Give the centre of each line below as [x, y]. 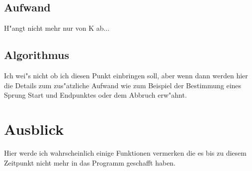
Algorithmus [37, 55]
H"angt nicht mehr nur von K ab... [57, 28]
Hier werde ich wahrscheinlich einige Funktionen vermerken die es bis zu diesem [125, 152]
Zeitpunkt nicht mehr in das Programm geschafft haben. [90, 162]
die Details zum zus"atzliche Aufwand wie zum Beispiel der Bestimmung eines [123, 85]
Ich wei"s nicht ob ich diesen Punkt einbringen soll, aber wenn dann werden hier [126, 75]
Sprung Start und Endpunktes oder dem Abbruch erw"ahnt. [95, 95]
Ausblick [34, 129]
